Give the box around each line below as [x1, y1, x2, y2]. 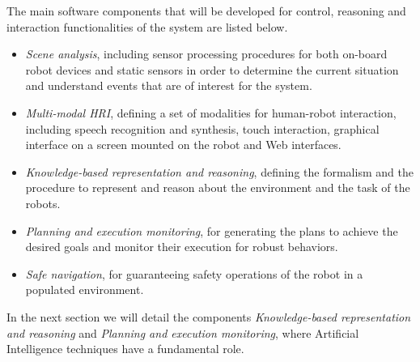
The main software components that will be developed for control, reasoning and [6, 2, 406, 19]
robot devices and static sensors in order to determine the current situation [25, 61, 399, 78]
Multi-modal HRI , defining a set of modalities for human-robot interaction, [25, 104, 397, 121]
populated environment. [25, 281, 144, 298]
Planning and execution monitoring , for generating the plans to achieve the [25, 222, 398, 239]
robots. [25, 194, 61, 211]
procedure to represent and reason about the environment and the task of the [25, 179, 410, 196]
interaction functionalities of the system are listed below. [6, 18, 288, 35]
